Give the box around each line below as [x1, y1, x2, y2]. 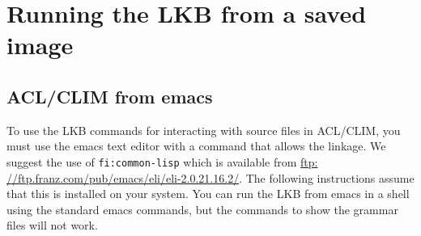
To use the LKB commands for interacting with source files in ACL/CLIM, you [6, 121, 401, 138]
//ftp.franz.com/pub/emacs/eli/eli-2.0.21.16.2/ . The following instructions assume [6, 169, 415, 186]
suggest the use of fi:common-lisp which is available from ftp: [6, 153, 318, 170]
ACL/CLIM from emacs [6, 83, 213, 108]
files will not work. [6, 217, 98, 234]
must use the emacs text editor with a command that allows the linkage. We [6, 137, 386, 154]
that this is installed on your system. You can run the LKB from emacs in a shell [6, 185, 410, 202]
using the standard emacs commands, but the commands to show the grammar [6, 200, 398, 217]
